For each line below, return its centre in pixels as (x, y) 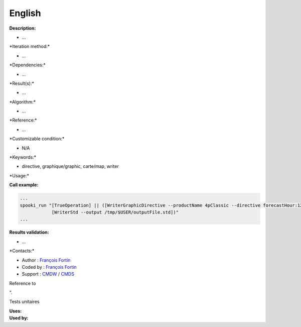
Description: (23, 28)
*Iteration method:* (30, 46)
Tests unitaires (24, 302)
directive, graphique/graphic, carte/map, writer (70, 166)
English (25, 13)
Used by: (19, 318)
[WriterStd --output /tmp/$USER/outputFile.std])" (115, 212)
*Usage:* (19, 175)
